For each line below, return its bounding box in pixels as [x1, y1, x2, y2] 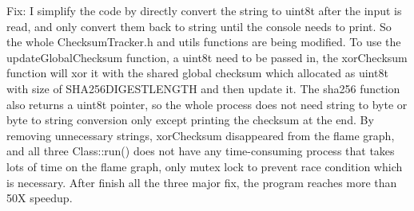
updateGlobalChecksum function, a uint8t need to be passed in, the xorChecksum [6, 49, 408, 65]
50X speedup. [6, 190, 73, 206]
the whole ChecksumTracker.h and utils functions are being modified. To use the [6, 33, 401, 50]
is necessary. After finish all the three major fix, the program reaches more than [6, 174, 397, 190]
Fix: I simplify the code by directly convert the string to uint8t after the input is [6, 2, 402, 18]
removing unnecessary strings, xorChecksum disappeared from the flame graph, [6, 127, 395, 143]
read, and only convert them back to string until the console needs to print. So [6, 18, 392, 34]
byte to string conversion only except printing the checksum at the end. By [6, 111, 374, 128]
